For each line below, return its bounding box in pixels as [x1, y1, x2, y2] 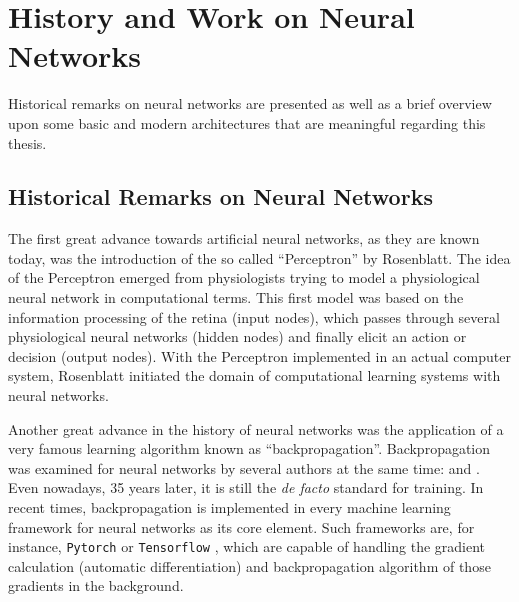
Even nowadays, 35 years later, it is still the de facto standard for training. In [8, 477, 484, 498]
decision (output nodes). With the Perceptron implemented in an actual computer [8, 345, 511, 366]
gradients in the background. [8, 575, 184, 596]
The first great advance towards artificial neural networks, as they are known [8, 228, 480, 249]
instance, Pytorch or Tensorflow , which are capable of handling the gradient [8, 536, 486, 557]
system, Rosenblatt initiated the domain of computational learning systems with [8, 365, 501, 386]
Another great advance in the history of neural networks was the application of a [8, 418, 504, 439]
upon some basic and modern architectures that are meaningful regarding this [8, 112, 486, 133]
